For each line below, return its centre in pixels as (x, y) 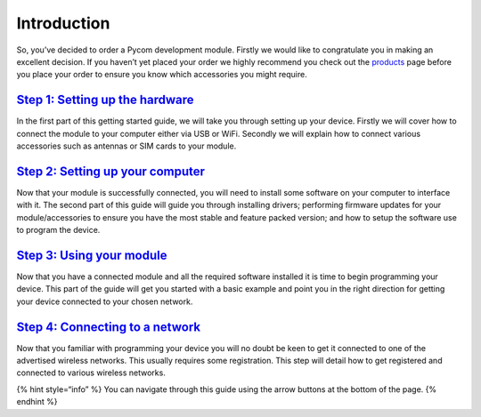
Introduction (63, 23)
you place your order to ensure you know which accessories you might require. (162, 75)
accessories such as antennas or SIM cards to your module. (126, 146)
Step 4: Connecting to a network (108, 327)
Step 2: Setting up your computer (110, 171)
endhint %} (37, 402)
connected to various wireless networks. (91, 373)
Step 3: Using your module (92, 255)
